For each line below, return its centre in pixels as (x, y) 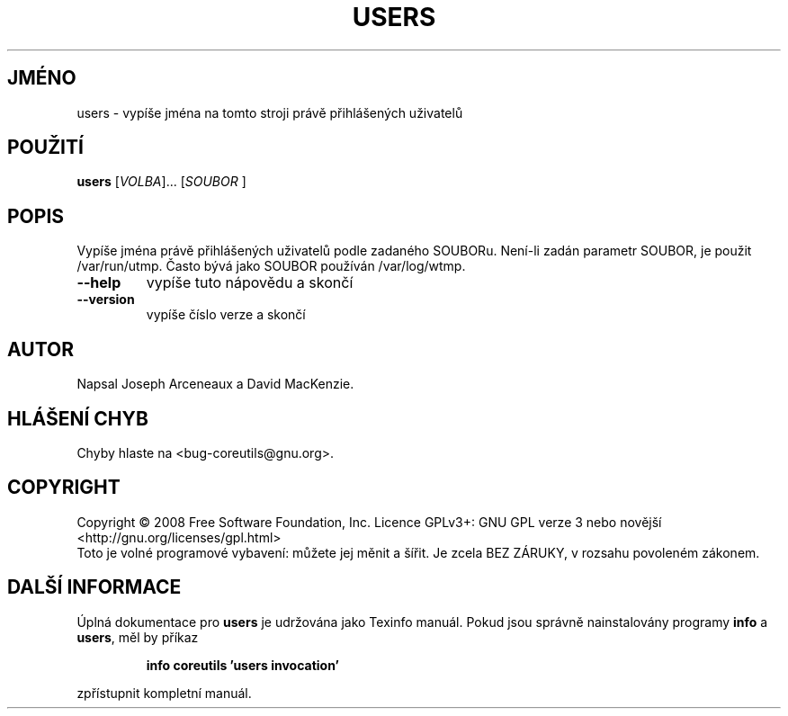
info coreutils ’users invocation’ (242, 665)
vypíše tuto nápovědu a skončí (250, 283)
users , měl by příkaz (138, 637)
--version (106, 300)
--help (99, 283)
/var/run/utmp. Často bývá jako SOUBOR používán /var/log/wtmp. (271, 266)
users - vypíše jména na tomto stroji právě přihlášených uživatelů (270, 112)
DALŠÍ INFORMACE (94, 587)
